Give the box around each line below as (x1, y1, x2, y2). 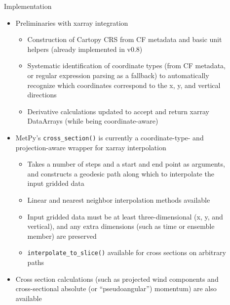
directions (27, 89, 57, 100)
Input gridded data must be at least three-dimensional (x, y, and (27, 211, 223, 221)
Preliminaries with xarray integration (15, 17, 128, 28)
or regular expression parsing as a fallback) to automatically (27, 70, 209, 80)
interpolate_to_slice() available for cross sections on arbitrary (27, 247, 226, 258)
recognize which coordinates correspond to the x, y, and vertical (27, 80, 221, 90)
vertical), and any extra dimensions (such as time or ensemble (27, 221, 215, 231)
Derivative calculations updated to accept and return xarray (27, 106, 209, 116)
